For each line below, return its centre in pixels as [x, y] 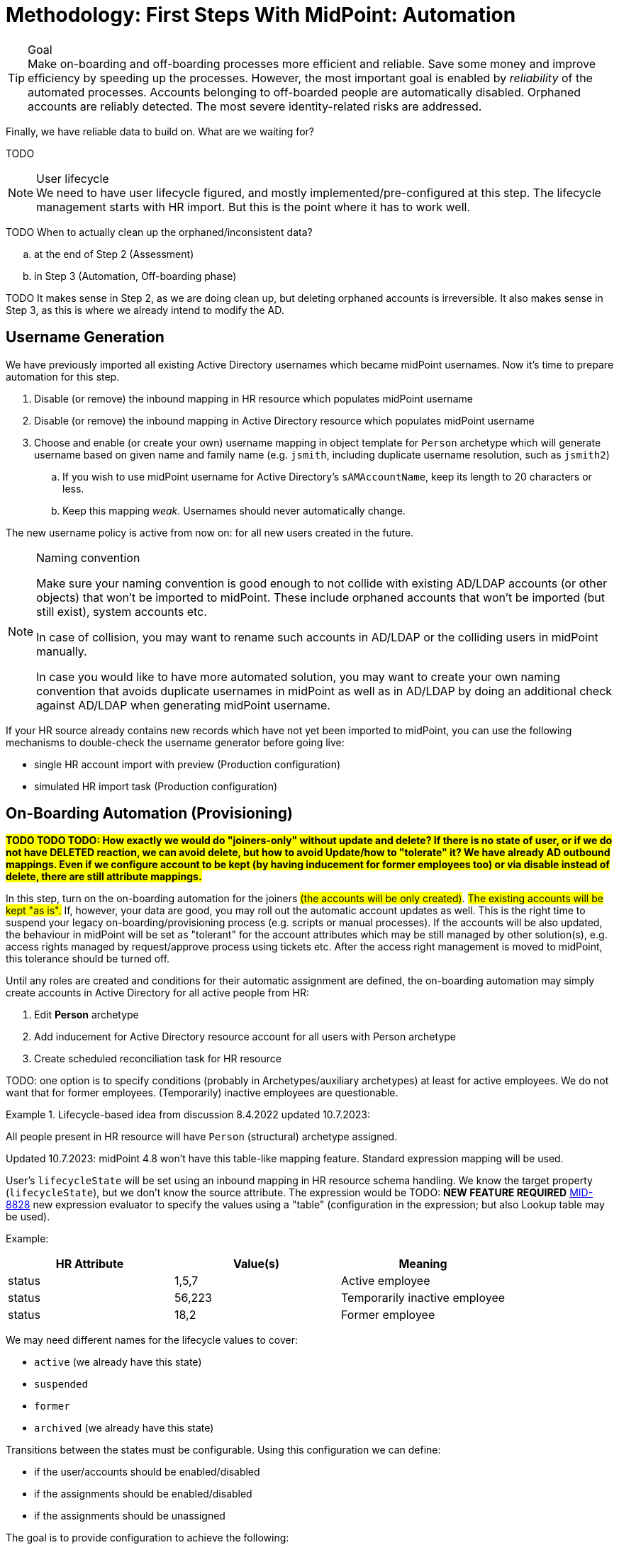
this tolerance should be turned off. [88, 959]
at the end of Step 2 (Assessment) [114, 254]
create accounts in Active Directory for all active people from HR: [157, 993]
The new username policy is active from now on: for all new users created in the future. [210, 532]
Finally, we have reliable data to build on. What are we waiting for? [160, 131]
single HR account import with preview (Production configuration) [188, 764]
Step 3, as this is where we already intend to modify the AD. [145, 310]
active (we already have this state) [118, 1362]
